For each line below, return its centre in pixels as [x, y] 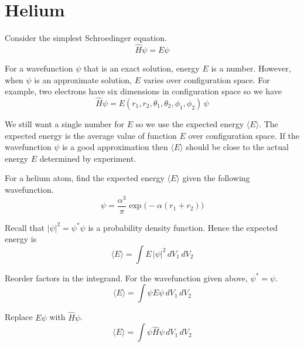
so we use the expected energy [190, 123]
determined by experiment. [88, 158]
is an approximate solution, [83, 79]
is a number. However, [251, 68]
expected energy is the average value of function [91, 135]
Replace [19, 317]
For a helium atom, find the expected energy [85, 178]
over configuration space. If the [244, 135]
